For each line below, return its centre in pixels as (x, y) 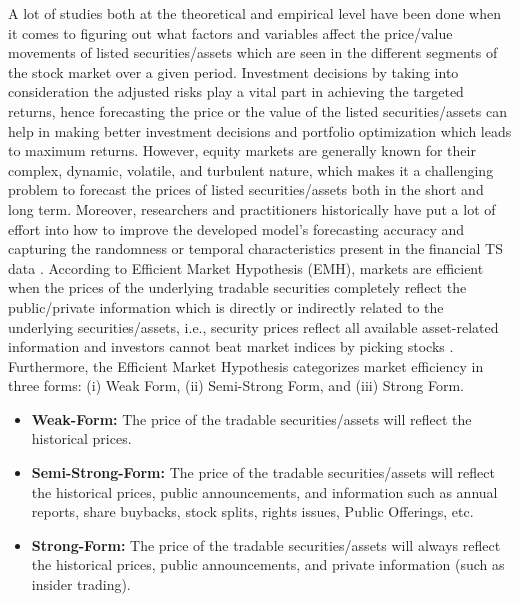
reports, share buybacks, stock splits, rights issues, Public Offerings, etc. (252, 511)
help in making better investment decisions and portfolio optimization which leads (260, 130)
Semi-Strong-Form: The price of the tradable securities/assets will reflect (263, 472)
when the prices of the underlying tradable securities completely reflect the (237, 287)
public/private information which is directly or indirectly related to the (226, 306)
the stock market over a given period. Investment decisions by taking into (233, 71)
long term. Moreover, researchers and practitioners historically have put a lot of (252, 208)
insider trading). (81, 584)
